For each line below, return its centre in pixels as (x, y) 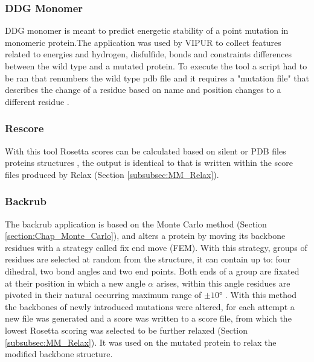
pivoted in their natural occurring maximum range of (103, 295)
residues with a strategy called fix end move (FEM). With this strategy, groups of (156, 247)
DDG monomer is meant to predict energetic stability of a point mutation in (147, 30)
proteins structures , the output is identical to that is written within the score (149, 163)
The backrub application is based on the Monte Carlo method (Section (136, 224)
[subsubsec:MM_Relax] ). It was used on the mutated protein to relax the (141, 342)
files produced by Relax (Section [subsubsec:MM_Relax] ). (112, 174)
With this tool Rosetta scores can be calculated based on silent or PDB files (146, 151)
